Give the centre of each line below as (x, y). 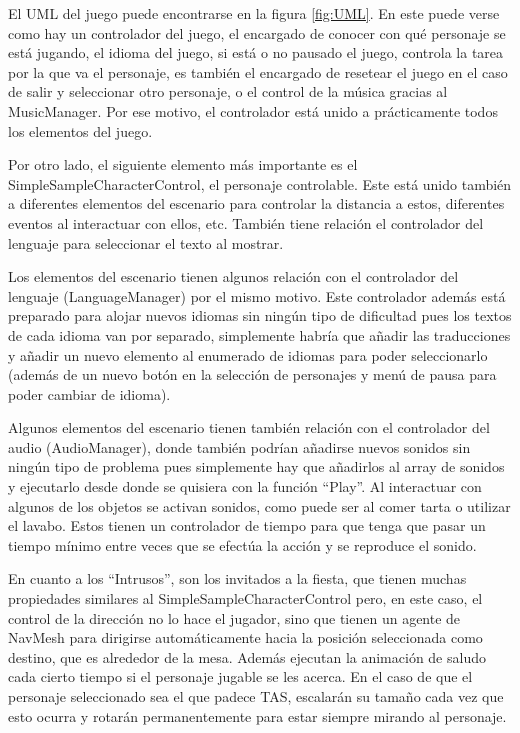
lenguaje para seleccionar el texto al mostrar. (146, 242)
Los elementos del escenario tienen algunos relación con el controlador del (233, 276)
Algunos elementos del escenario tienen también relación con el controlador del (249, 427)
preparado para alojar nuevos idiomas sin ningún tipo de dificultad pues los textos (260, 315)
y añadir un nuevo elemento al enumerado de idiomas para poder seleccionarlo (248, 354)
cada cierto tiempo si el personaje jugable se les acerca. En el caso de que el (240, 676)
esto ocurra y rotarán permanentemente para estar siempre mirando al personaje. (257, 715)
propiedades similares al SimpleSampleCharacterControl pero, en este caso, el (245, 598)
